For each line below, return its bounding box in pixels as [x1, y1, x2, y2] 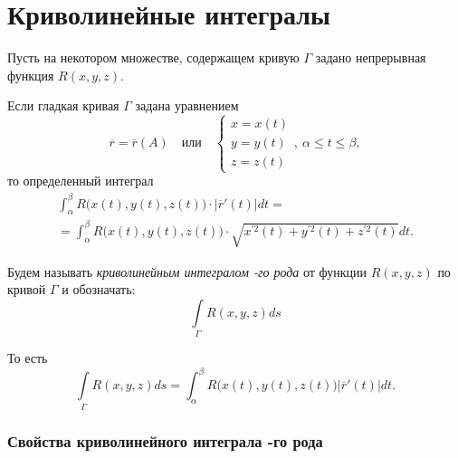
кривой [7, 280, 46, 299]
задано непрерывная [315, 48, 426, 67]
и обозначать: [62, 280, 136, 299]
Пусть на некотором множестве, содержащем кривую [7, 48, 300, 67]
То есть [7, 348, 48, 367]
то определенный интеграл [7, 171, 154, 190]
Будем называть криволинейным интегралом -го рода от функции [7, 262, 367, 281]
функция [7, 65, 54, 84]
